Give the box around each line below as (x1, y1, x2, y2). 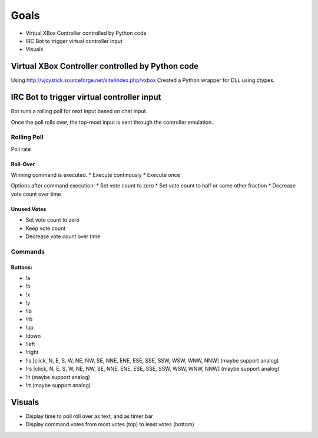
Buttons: (11, 264, 32, 271)
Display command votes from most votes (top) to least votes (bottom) (25, 421, 194, 428)
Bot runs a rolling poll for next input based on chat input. (11, 108, 148, 115)
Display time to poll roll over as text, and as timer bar (25, 413, 153, 420)
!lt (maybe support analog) (25, 373, 91, 380)
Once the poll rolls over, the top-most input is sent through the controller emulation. (11, 118, 213, 126)
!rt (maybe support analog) (25, 382, 91, 389)
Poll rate (11, 145, 31, 153)
